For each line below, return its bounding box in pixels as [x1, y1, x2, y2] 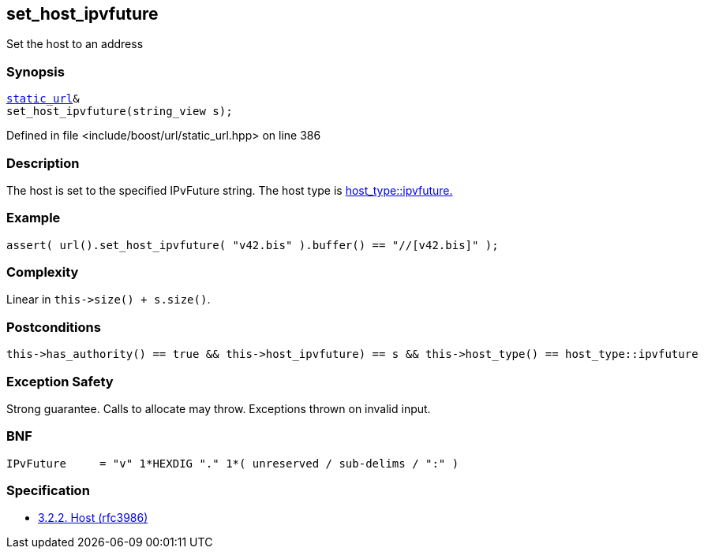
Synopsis [6, 63, 65, 80]
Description [6, 155, 80, 171]
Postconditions [6, 318, 101, 335]
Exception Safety [6, 373, 114, 389]
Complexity [6, 264, 79, 281]
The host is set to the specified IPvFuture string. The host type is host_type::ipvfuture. [6, 183, 453, 197]
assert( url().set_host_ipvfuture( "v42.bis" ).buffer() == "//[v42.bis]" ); [6, 238, 499, 251]
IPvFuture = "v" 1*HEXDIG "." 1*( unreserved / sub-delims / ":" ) [6, 456, 459, 470]
